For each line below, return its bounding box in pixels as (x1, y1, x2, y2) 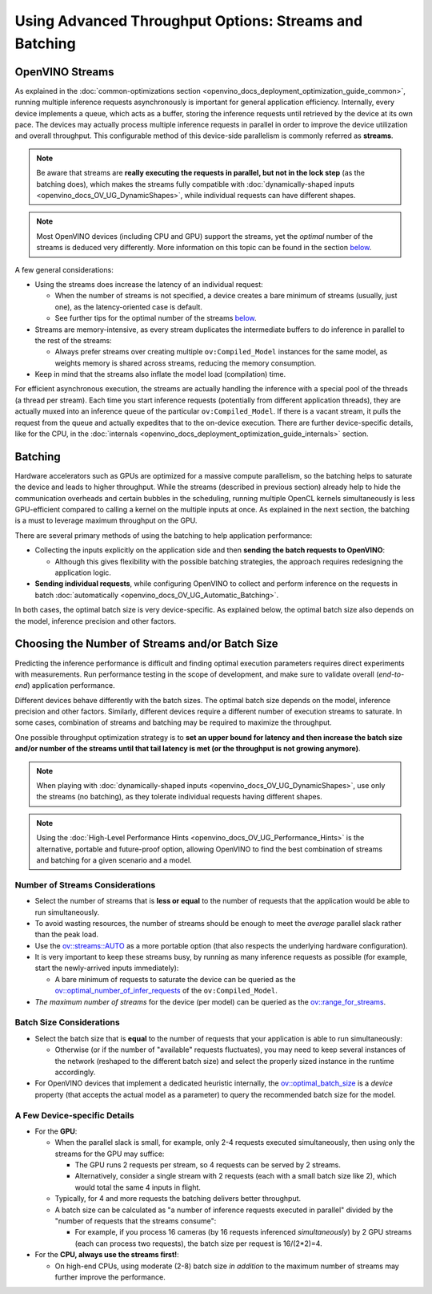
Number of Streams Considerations (14, 879, 156, 890)
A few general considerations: (14, 265, 114, 274)
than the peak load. (34, 930, 99, 940)
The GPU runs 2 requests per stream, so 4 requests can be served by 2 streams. (74, 1160, 342, 1170)
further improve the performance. (54, 1272, 166, 1282)
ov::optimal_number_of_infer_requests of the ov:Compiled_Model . (54, 986, 278, 996)
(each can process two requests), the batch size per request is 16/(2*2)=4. (74, 1239, 323, 1248)
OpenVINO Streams (14, 65, 114, 79)
